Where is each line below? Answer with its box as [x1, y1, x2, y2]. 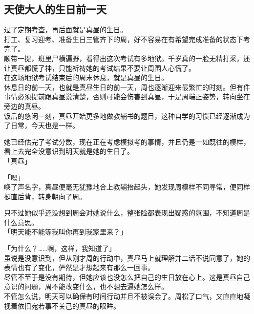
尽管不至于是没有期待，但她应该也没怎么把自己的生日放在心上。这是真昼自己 [4, 272, 250, 282]
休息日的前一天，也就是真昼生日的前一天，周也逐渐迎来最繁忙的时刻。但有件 [4, 82, 250, 92]
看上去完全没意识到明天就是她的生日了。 [4, 146, 134, 156]
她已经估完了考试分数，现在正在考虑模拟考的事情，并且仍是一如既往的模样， [4, 136, 250, 147]
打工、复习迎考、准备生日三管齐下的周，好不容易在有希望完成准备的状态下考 [4, 34, 250, 44]
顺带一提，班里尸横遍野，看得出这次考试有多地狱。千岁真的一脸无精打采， [4, 53, 243, 63]
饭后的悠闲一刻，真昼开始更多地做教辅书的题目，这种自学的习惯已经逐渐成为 [4, 110, 250, 121]
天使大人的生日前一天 [4, 1, 106, 17]
